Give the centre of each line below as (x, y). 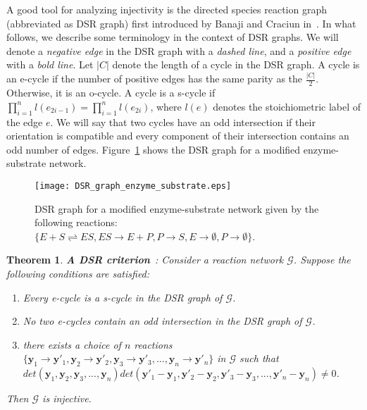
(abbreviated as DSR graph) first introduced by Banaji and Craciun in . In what (181, 23)
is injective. (67, 398)
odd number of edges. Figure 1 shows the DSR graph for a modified (154, 149)
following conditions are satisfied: (78, 273)
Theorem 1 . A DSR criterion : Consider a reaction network (145, 260)
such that (259, 358)
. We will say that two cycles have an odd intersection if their (183, 122)
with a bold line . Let (50, 64)
